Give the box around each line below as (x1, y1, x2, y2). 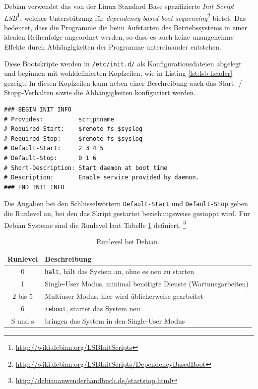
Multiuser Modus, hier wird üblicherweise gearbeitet (45, 291, 203, 301)
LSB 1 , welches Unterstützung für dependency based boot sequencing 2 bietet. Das (4, 11, 246, 23)
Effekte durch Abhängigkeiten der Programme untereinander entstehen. (4, 42, 221, 52)
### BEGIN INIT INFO (4, 106, 72, 113)
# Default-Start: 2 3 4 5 (4, 145, 104, 152)
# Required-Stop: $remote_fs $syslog (4, 135, 143, 142)
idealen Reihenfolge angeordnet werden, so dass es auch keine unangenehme (4, 32, 234, 42)
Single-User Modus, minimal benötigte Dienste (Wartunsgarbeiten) (45, 278, 249, 289)
